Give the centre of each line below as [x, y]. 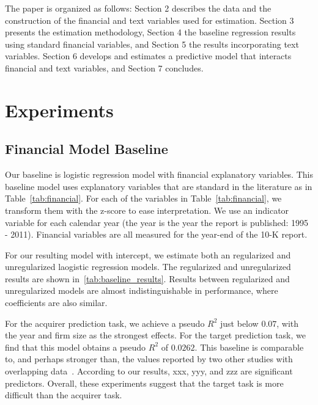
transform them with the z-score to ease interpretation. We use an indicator [147, 210]
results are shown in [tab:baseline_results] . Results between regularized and [147, 278]
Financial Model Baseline [87, 149]
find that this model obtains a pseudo [76, 347]
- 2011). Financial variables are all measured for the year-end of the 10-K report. [156, 234]
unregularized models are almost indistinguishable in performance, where [142, 290]
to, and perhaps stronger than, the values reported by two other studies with [149, 359]
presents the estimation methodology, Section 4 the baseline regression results [150, 32]
